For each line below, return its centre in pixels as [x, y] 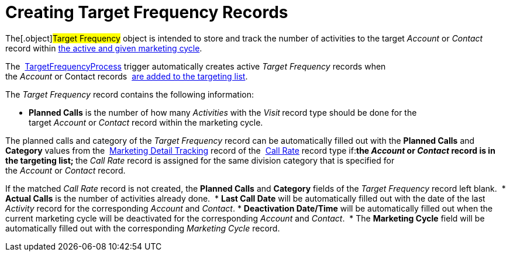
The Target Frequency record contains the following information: [130, 94]
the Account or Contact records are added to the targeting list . [127, 76]
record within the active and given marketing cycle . [104, 48]
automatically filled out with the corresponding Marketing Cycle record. [143, 228]
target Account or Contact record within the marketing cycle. [146, 122]
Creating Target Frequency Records [147, 12]
